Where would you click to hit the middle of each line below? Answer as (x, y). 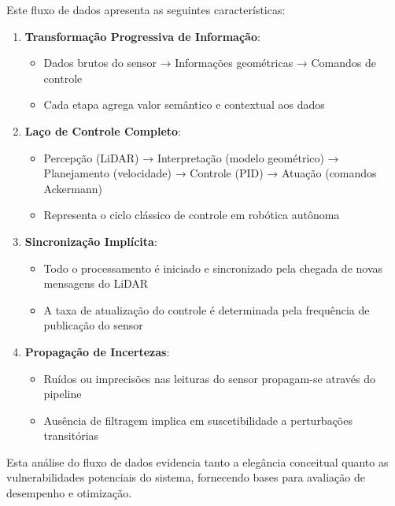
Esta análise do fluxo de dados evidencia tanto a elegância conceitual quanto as (197, 461)
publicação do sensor (93, 325)
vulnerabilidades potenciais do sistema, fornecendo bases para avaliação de (186, 477)
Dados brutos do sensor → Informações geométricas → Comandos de (210, 63)
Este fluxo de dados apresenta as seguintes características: (146, 9)
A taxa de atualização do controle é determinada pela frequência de (207, 309)
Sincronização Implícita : (91, 241)
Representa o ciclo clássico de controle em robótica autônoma (192, 215)
